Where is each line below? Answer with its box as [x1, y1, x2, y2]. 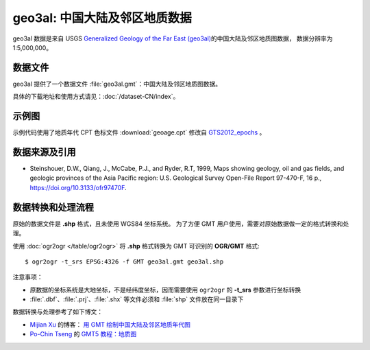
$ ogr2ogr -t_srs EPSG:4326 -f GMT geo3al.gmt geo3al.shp [25, 257, 224, 266]
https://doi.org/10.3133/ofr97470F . [29, 183, 127, 191]
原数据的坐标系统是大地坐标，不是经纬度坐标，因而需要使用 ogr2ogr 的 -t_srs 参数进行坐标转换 [29, 285, 301, 294]
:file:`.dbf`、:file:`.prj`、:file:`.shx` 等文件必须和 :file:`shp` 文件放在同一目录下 [29, 295, 244, 303]
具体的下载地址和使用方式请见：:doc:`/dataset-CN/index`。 [12, 93, 180, 101]
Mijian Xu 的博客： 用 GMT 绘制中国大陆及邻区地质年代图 [29, 320, 191, 329]
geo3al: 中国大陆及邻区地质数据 [12, 10, 192, 25]
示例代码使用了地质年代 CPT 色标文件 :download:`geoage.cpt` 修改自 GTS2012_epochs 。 [12, 128, 266, 137]
